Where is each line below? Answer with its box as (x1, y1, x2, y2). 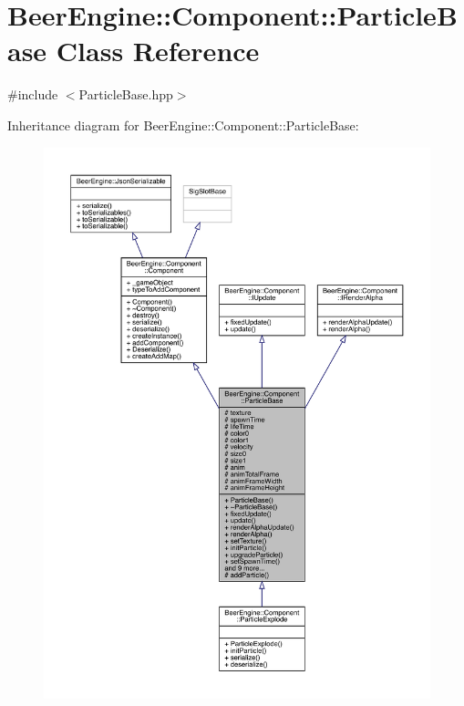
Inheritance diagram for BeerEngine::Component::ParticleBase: (7, 115, 359, 134)
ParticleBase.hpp (78, 85, 173, 104)
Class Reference (56, 32, 260, 69)
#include (7, 85, 58, 104)
